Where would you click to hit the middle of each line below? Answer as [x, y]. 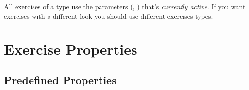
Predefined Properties [60, 80]
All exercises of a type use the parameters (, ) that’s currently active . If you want [125, 6]
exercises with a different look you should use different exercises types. [108, 16]
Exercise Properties [71, 49]
